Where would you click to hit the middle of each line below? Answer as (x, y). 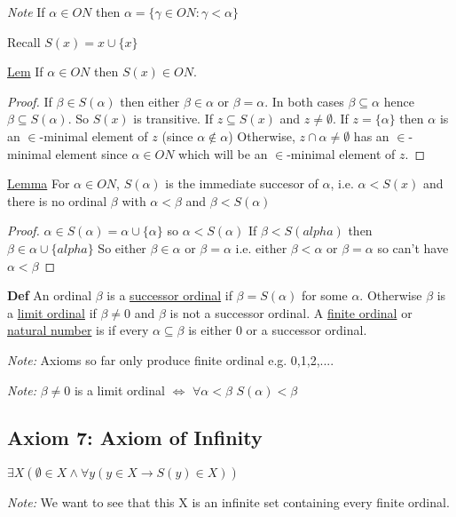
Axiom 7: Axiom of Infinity (135, 437)
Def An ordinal (50, 295)
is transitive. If (173, 119)
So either (122, 247)
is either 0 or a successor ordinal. (278, 330)
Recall (24, 41)
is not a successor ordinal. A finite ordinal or (291, 312)
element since (91, 153)
